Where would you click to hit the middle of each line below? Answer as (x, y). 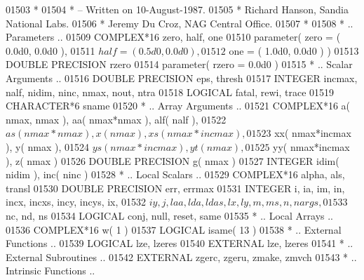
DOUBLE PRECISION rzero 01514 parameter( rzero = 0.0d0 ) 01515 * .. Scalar (179, 64)
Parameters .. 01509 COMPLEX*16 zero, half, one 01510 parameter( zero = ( (173, 37)
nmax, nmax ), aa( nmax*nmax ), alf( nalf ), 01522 (116, 119)
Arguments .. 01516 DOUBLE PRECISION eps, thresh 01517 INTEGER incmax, (182, 78)
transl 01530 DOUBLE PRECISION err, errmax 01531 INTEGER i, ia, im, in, (175, 188)
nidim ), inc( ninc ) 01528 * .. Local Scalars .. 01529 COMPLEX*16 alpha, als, (175, 174)
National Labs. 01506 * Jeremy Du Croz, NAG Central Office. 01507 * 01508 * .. (180, 23)
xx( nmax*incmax (313, 133)
